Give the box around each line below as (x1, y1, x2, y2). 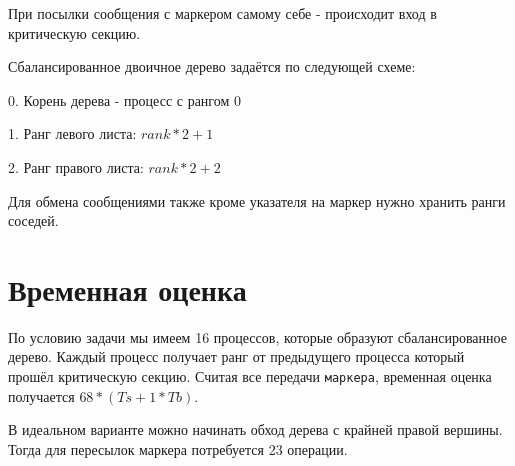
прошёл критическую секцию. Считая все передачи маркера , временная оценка (8, 366, 492, 387)
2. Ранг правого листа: (8, 156, 144, 177)
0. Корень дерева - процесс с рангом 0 (8, 89, 241, 110)
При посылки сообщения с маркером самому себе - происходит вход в (8, 3, 437, 23)
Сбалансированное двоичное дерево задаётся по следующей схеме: (8, 56, 416, 77)
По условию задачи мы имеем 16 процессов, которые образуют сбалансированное (8, 326, 507, 347)
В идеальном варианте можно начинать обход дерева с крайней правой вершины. (8, 419, 503, 440)
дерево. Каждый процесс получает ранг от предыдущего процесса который (8, 346, 465, 367)
